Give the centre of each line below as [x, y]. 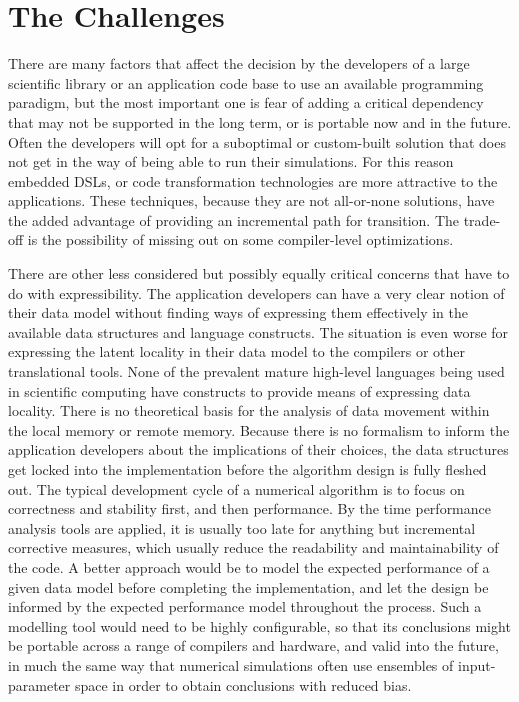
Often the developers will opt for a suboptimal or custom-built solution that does [257, 141]
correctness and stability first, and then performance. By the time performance [249, 508]
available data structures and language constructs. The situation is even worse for [258, 331]
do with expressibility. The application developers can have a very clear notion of [256, 292]
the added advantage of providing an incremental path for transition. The [234, 219]
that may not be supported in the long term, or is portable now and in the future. [260, 121]
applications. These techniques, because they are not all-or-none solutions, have [251, 200]
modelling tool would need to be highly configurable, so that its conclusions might [259, 625]
